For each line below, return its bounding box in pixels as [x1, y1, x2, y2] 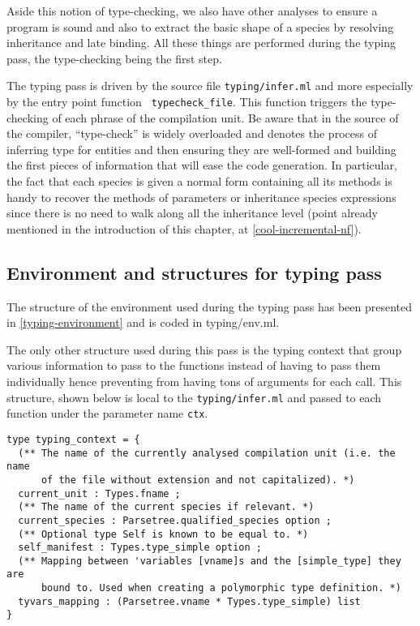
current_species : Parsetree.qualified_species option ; [18, 514, 332, 526]
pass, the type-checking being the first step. [6, 49, 222, 66]
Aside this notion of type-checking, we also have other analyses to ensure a [6, 2, 378, 19]
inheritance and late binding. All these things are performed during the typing [6, 34, 396, 51]
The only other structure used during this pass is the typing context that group [6, 341, 402, 358]
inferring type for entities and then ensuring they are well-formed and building [6, 140, 396, 157]
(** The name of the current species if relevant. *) [18, 501, 315, 513]
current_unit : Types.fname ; [18, 487, 181, 500]
